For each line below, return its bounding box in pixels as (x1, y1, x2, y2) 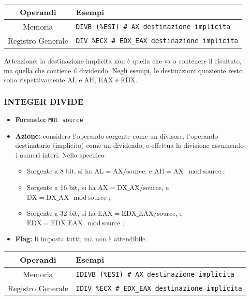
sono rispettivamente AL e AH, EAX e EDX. (4, 75, 137, 85)
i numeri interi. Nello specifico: (15, 149, 106, 159)
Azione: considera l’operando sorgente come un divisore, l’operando (15, 130, 218, 141)
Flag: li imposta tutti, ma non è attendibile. (15, 234, 147, 244)
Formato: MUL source (15, 114, 83, 124)
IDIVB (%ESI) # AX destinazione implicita (75, 270, 235, 278)
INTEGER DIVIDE (4, 95, 84, 107)
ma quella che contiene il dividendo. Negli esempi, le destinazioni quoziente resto (4, 65, 243, 75)
